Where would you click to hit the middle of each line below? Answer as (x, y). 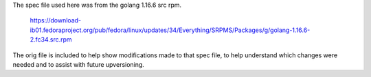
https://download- (56, 20)
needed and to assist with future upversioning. (78, 64)
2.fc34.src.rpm (51, 40)
